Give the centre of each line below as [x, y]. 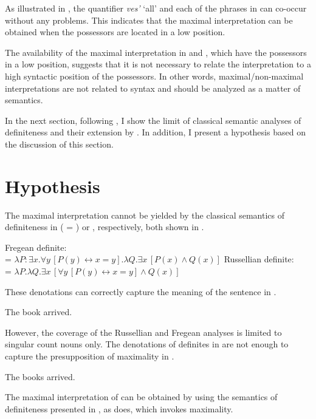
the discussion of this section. [59, 144]
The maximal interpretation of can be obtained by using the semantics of [141, 397]
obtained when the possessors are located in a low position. [115, 32]
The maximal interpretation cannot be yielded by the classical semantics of [145, 215]
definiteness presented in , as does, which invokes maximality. [119, 408]
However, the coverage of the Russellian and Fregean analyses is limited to [143, 332]
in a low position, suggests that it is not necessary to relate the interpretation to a [158, 64]
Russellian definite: [259, 259]
